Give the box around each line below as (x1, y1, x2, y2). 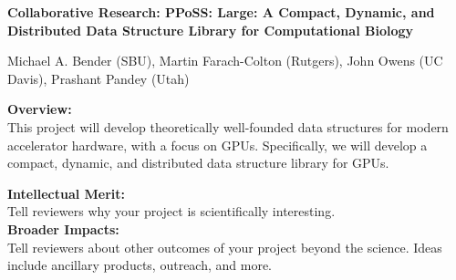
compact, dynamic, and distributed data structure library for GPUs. (7, 153, 389, 172)
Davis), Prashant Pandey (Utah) (7, 68, 190, 88)
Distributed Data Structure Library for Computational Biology (7, 20, 414, 39)
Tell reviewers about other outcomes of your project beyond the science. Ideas (7, 237, 442, 256)
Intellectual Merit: (7, 183, 126, 202)
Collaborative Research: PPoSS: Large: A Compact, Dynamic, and (7, 3, 435, 21)
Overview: (7, 99, 72, 119)
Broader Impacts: (7, 219, 119, 238)
